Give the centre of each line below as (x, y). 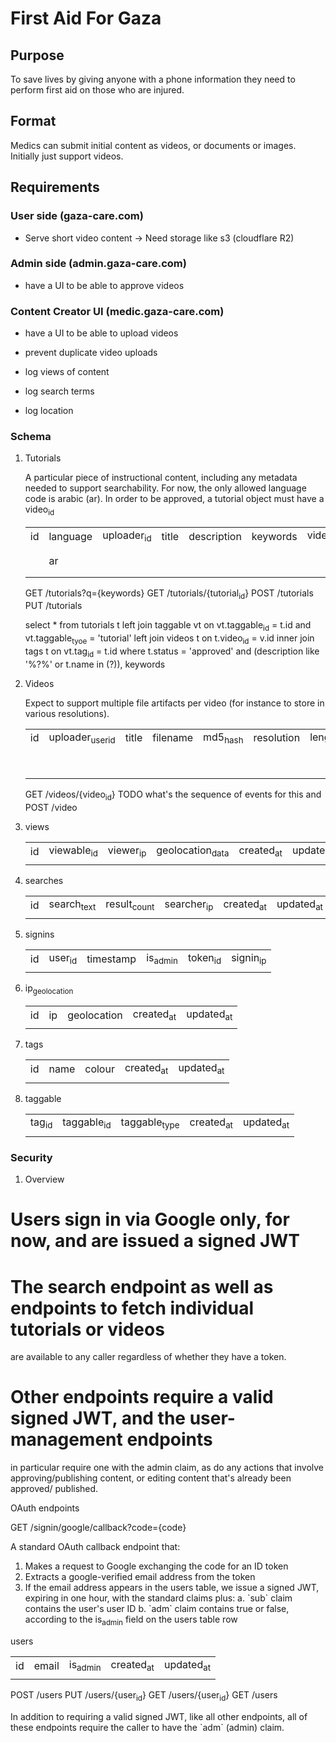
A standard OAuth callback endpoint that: (95, 1547)
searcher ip (189, 905)
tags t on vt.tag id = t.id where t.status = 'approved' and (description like (172, 652)
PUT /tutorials (53, 606)
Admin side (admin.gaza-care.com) (98, 264)
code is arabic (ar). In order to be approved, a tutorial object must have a (174, 499)
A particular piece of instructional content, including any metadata (161, 478)
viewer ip (127, 851)
